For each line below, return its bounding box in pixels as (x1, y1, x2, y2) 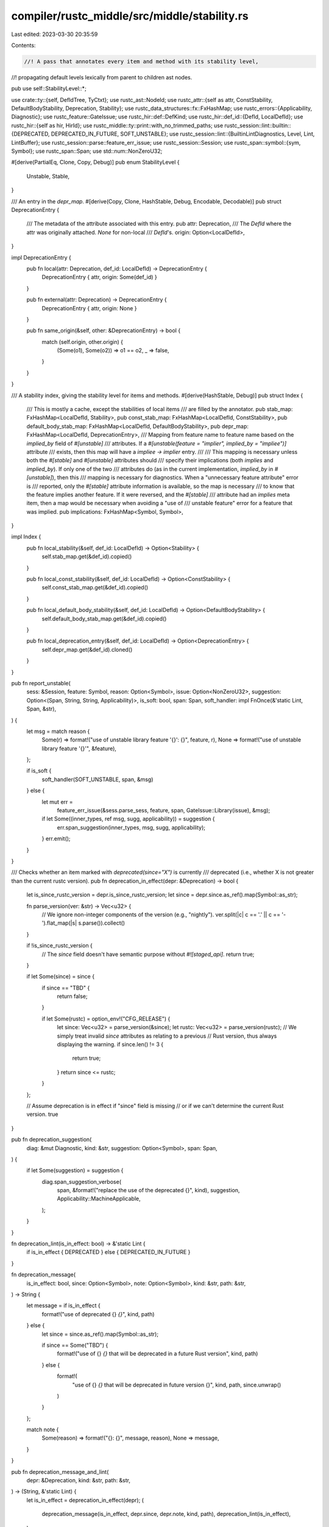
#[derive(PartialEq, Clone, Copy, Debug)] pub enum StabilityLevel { (11, 159, 180, 166)
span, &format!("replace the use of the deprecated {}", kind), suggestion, (57, 1187, 240, 1194)
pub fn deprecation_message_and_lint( (11, 1468, 109, 1475)
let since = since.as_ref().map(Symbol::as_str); (41, 1330, 158, 1338)
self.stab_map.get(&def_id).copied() (41, 553, 132, 560)
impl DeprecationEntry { (11, 253, 71, 261)
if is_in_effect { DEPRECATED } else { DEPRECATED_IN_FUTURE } (26, 1248, 191, 1256)
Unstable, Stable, (26, 172, 70, 180)
